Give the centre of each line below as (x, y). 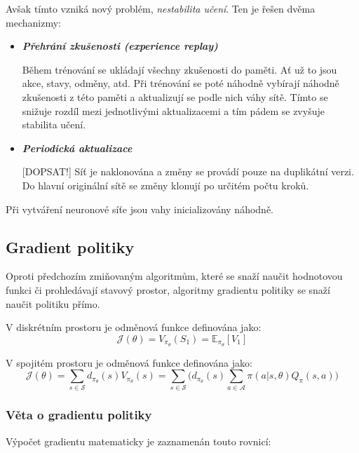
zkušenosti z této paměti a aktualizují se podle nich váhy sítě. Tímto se (175, 96)
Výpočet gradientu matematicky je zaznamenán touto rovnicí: (138, 441)
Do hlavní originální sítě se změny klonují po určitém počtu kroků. (165, 185)
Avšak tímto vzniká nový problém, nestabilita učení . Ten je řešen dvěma (161, 8)
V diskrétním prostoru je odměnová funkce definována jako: (134, 327)
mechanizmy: (33, 22)
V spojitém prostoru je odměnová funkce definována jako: (129, 362)
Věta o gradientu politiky (79, 415)
